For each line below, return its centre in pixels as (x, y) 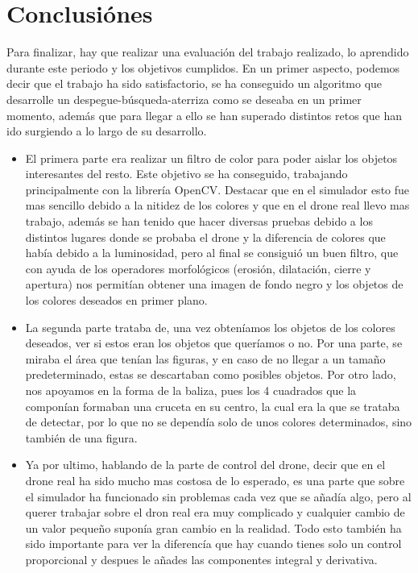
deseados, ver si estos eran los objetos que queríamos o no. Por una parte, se (214, 343)
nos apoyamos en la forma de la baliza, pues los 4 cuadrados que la (191, 390)
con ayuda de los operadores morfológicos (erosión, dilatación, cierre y (198, 268)
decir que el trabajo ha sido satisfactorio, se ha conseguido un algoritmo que (195, 83)
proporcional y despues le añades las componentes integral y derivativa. (201, 559)
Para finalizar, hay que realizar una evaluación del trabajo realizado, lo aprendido (208, 52)
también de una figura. (81, 437)
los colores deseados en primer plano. (116, 300)
